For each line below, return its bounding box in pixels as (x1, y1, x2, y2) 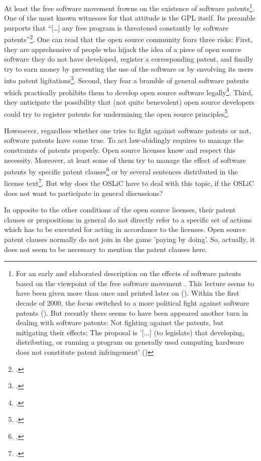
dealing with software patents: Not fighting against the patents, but (16, 317, 224, 328)
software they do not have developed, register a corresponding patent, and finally (4, 54, 253, 64)
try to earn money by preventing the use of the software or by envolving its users (4, 63, 253, 74)
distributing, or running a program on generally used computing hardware (16, 337, 244, 347)
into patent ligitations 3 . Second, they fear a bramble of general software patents (4, 74, 249, 86)
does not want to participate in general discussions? (4, 187, 163, 198)
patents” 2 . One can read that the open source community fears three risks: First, (4, 33, 252, 45)
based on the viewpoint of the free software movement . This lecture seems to (16, 278, 254, 288)
